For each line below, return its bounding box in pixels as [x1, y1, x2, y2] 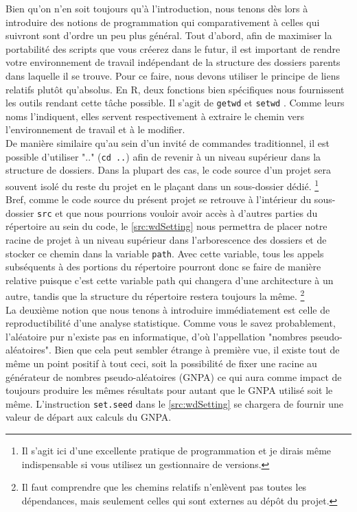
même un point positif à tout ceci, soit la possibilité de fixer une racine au [5, 356, 317, 370]
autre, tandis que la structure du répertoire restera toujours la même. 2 [5, 287, 305, 303]
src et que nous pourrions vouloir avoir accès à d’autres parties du [37, 205, 318, 220]
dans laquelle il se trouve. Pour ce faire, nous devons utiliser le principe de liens [5, 68, 340, 82]
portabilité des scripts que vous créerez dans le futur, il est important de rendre [5, 41, 341, 56]
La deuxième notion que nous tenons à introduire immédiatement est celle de [5, 302, 330, 316]
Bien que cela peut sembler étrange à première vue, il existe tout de [54, 342, 340, 357]
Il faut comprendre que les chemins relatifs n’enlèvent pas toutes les [21, 480, 307, 494]
